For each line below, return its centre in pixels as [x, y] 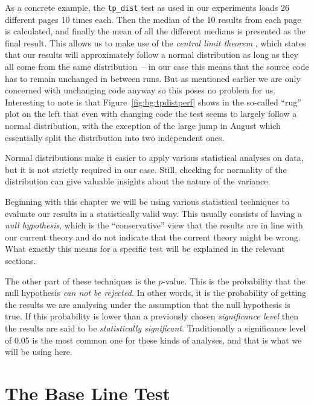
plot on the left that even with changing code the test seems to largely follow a [151, 114]
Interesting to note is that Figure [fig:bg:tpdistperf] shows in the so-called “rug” [153, 102]
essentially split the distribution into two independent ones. [115, 137]
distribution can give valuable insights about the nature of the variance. [138, 181]
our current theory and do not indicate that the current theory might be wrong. [153, 237]
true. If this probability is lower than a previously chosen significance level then [152, 316]
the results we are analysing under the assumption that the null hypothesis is [148, 304]
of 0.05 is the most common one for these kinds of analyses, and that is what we [153, 340]
